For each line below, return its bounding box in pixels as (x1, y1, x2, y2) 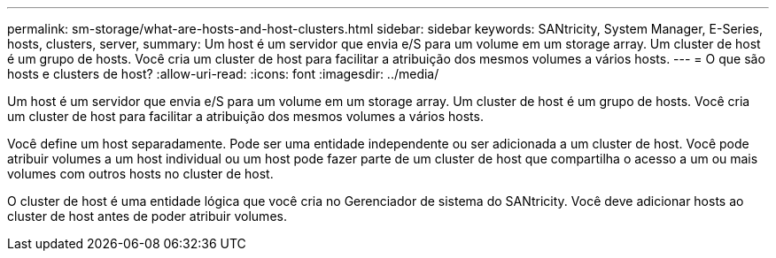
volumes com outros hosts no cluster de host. (7, 166, 274, 181)
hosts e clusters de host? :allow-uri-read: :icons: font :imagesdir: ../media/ (7, 66, 439, 81)
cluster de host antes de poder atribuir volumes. (7, 209, 287, 224)
